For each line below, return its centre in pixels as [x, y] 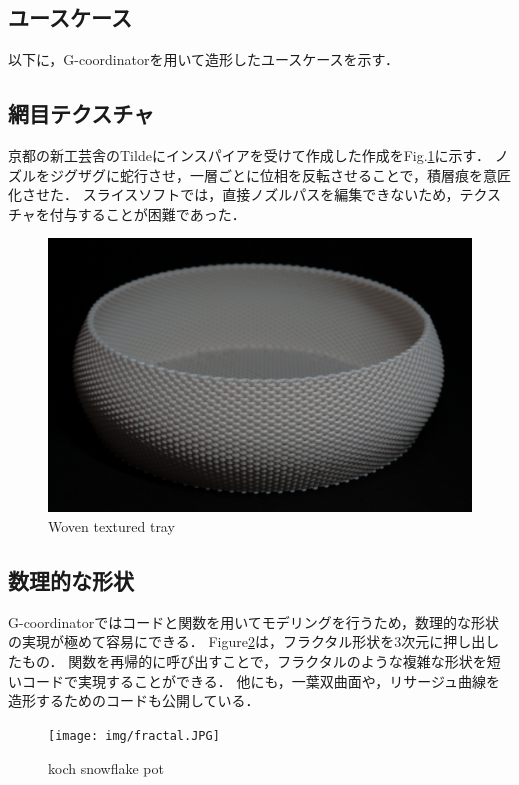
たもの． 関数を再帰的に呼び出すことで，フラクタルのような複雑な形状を [247, 661]
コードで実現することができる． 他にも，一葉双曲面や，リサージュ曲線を [260, 680]
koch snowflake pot [106, 767]
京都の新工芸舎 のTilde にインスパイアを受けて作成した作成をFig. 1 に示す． [249, 155]
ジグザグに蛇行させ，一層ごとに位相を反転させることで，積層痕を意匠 [280, 174]
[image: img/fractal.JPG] [134, 735]
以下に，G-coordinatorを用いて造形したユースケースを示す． [204, 59]
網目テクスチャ [81, 113]
